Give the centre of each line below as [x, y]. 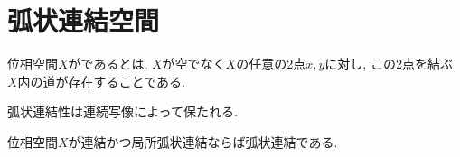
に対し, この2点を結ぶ [389, 64]
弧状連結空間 [84, 20]
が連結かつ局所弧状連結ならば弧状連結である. [203, 141]
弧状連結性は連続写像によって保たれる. [122, 111]
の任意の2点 [271, 64]
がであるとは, [108, 64]
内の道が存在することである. [101, 81]
